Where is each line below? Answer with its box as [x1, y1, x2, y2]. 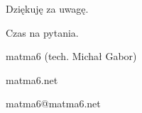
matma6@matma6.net [6, 96, 101, 111]
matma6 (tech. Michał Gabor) [6, 49, 137, 64]
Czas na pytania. [6, 25, 79, 40]
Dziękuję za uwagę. [6, 1, 89, 16]
